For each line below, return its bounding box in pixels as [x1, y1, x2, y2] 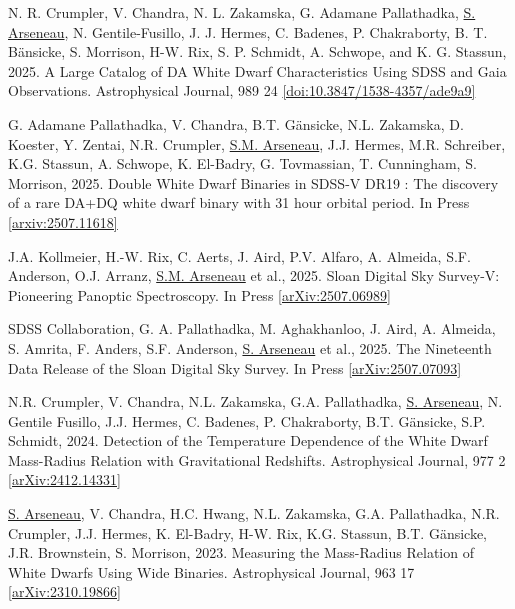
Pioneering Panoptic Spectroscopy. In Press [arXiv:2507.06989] [8, 284, 391, 305]
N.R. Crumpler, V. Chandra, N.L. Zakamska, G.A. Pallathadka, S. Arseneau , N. [8, 391, 503, 412]
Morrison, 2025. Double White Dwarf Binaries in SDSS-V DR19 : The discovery [8, 172, 499, 193]
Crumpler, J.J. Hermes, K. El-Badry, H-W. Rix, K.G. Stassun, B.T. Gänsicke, [8, 522, 488, 543]
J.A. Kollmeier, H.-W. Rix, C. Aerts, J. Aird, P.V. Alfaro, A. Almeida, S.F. [8, 245, 471, 266]
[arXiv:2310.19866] [8, 581, 121, 602]
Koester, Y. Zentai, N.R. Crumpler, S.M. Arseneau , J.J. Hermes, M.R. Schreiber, [8, 133, 506, 154]
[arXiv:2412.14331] [8, 469, 121, 490]
